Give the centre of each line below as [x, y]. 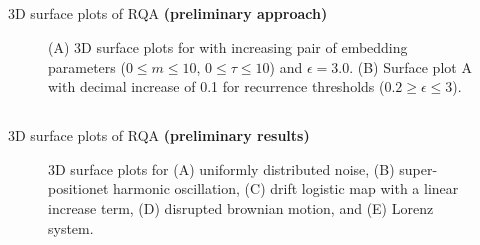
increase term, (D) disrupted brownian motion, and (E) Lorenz [241, 207]
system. [71, 227]
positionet [78, 188]
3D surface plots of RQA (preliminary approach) [168, 13]
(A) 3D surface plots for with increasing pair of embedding [228, 46]
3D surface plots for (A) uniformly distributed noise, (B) [221, 168]
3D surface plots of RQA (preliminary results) [159, 135]
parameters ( [87, 66]
